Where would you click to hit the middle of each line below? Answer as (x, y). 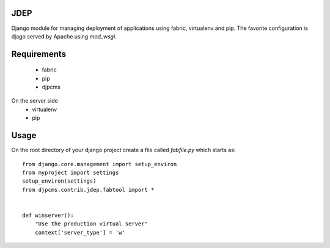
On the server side (35, 101)
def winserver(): (48, 215)
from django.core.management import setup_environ (100, 164)
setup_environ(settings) (59, 181)
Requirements (39, 54)
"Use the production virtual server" (91, 224)
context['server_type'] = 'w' (80, 232)
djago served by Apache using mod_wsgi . (64, 36)
